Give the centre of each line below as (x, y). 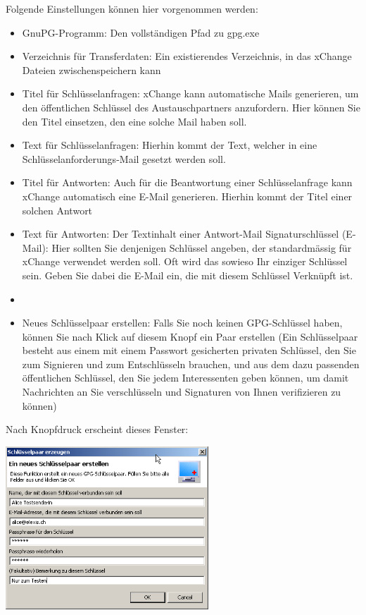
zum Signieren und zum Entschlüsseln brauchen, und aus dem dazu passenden (191, 364)
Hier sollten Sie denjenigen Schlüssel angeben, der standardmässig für (202, 247)
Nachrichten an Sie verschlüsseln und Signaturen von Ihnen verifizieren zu (182, 392)
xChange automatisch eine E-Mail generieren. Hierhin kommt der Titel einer (187, 196)
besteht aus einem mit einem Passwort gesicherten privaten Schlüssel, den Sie (189, 350)
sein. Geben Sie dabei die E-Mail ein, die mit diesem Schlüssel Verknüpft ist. (188, 275)
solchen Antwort (57, 210)
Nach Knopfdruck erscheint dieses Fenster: (97, 429)
